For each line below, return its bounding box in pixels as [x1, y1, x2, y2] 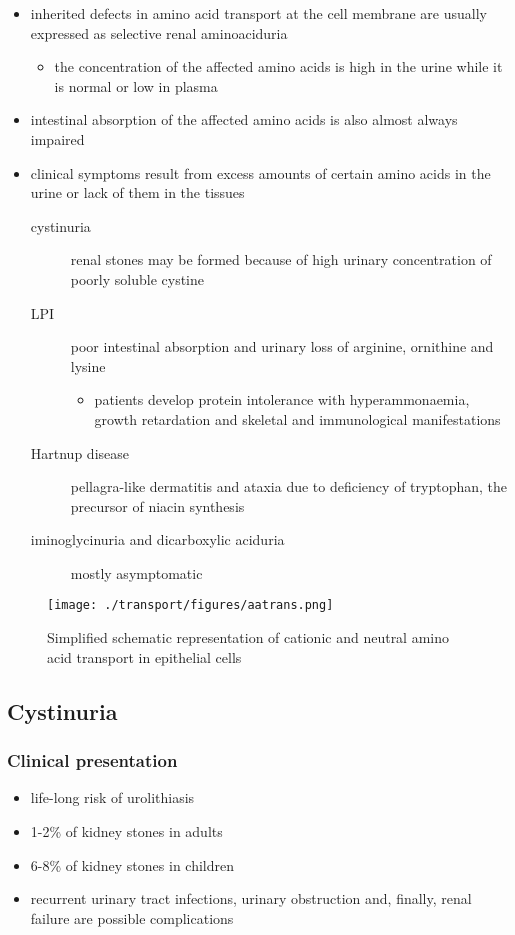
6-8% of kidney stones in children [30, 854, 234, 875]
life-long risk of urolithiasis [30, 787, 195, 808]
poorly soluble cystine [70, 268, 205, 289]
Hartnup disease [30, 442, 129, 463]
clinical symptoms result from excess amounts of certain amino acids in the [30, 162, 491, 183]
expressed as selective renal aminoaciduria [30, 22, 288, 43]
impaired [30, 128, 85, 149]
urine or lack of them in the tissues [30, 182, 245, 203]
